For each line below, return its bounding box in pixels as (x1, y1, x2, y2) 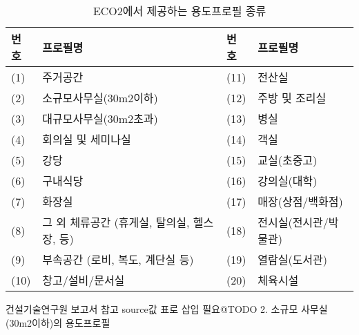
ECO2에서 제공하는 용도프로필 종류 (93, 3, 266, 19)
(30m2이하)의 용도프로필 (6, 315, 110, 329)
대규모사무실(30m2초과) (42, 111, 158, 126)
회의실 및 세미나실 (42, 131, 131, 147)
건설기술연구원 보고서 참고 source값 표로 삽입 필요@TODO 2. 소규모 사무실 (6, 302, 328, 316)
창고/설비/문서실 (42, 272, 125, 288)
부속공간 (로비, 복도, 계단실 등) (42, 251, 194, 267)
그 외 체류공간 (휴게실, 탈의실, (42, 214, 190, 230)
